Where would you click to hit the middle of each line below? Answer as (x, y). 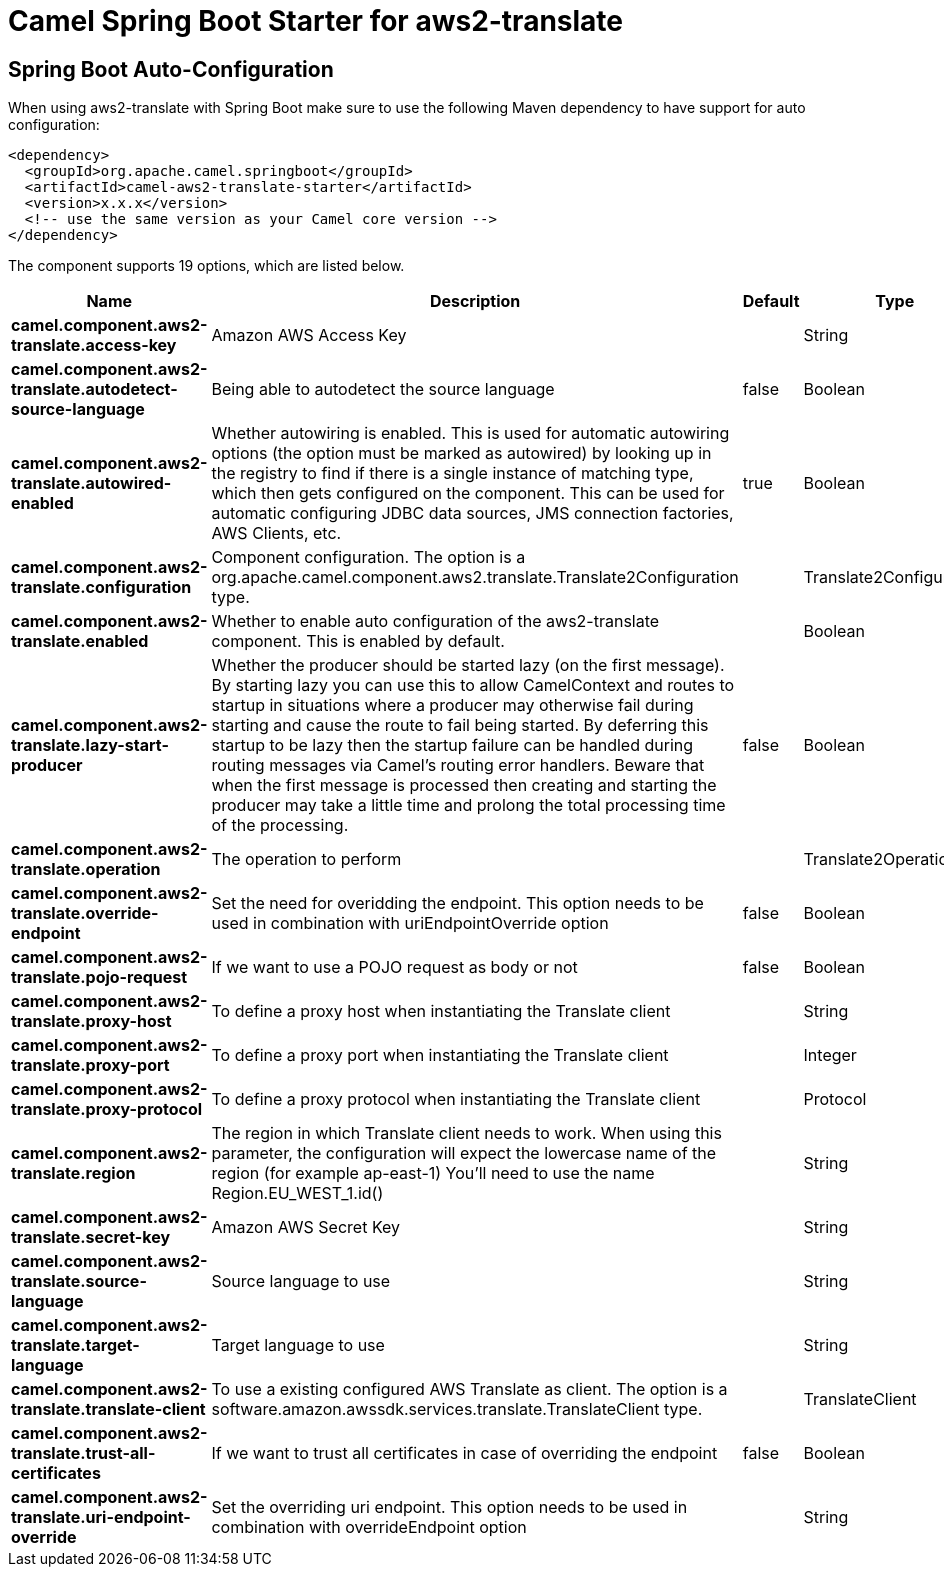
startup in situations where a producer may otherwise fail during (452, 705)
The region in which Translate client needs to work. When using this (466, 1133)
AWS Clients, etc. (276, 533)
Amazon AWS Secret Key (305, 1227)
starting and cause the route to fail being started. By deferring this (460, 725)
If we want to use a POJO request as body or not (394, 967)
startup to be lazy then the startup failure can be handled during (452, 745)
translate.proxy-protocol (107, 1109)
